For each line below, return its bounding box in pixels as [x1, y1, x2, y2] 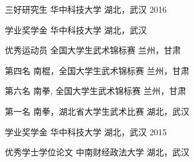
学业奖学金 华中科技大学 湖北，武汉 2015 [5, 125, 167, 138]
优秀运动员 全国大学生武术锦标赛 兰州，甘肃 [5, 44, 181, 56]
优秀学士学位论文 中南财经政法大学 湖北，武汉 [5, 146, 190, 158]
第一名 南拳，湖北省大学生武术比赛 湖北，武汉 [5, 104, 190, 117]
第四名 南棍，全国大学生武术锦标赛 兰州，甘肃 [5, 64, 190, 76]
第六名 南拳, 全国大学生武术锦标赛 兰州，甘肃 [5, 84, 186, 97]
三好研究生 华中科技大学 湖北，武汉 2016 [5, 3, 167, 15]
